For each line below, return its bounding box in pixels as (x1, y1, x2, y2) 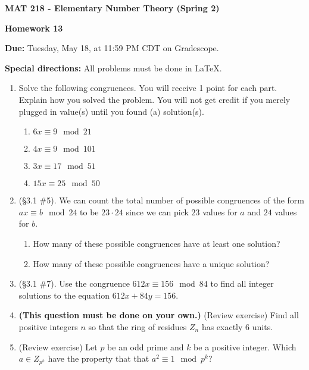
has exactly (201, 320, 243, 333)
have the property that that (48, 352, 149, 365)
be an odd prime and (107, 340, 184, 353)
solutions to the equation (18, 289, 110, 301)
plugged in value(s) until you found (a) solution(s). (18, 105, 204, 117)
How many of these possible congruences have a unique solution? (33, 257, 270, 269)
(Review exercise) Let (18, 340, 98, 353)
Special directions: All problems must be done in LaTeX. (5, 61, 222, 74)
